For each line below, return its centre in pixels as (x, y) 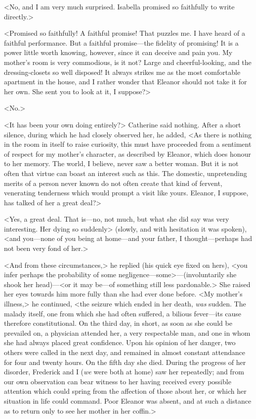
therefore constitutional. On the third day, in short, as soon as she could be (118, 323)
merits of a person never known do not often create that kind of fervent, (113, 183)
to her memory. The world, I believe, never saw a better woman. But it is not (121, 163)
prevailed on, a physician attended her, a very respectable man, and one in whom (127, 332)
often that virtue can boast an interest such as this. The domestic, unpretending (126, 173)
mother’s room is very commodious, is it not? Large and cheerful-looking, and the (128, 62)
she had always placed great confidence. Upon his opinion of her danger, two (120, 342)
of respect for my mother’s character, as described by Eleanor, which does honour (128, 153)
